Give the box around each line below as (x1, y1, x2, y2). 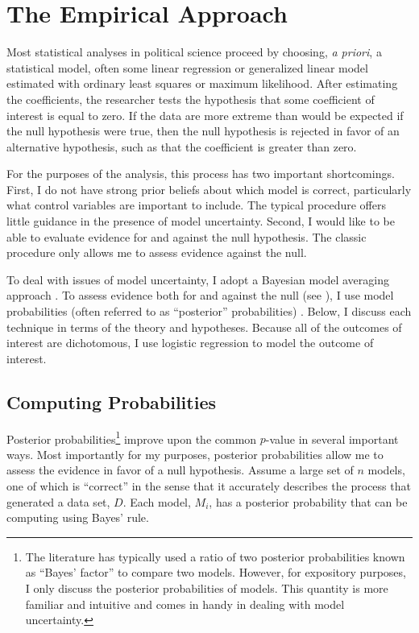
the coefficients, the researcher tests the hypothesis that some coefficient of (6, 90, 375, 107)
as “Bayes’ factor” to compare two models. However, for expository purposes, (25, 564, 406, 581)
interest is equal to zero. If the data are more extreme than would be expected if (6, 106, 404, 123)
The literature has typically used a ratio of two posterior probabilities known (25, 548, 405, 565)
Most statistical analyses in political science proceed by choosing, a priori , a (6, 43, 382, 60)
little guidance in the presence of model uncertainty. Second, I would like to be (6, 213, 395, 230)
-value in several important (265, 430, 399, 447)
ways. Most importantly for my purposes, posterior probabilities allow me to (6, 445, 384, 462)
